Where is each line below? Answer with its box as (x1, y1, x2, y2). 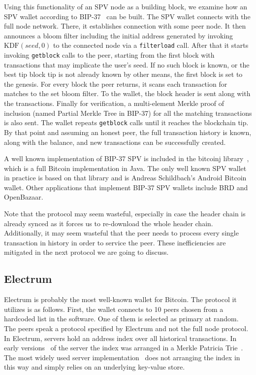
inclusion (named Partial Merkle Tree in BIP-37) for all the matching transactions (4, 107, 252, 118)
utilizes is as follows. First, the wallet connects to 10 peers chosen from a (4, 304, 224, 314)
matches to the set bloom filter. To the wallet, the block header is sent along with (4, 88, 251, 99)
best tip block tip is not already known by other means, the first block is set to (4, 69, 243, 79)
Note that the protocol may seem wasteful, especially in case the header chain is (4, 208, 246, 219)
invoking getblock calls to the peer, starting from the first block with (4, 50, 215, 60)
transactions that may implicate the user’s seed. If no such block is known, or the (4, 59, 250, 69)
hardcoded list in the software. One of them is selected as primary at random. (4, 313, 239, 324)
